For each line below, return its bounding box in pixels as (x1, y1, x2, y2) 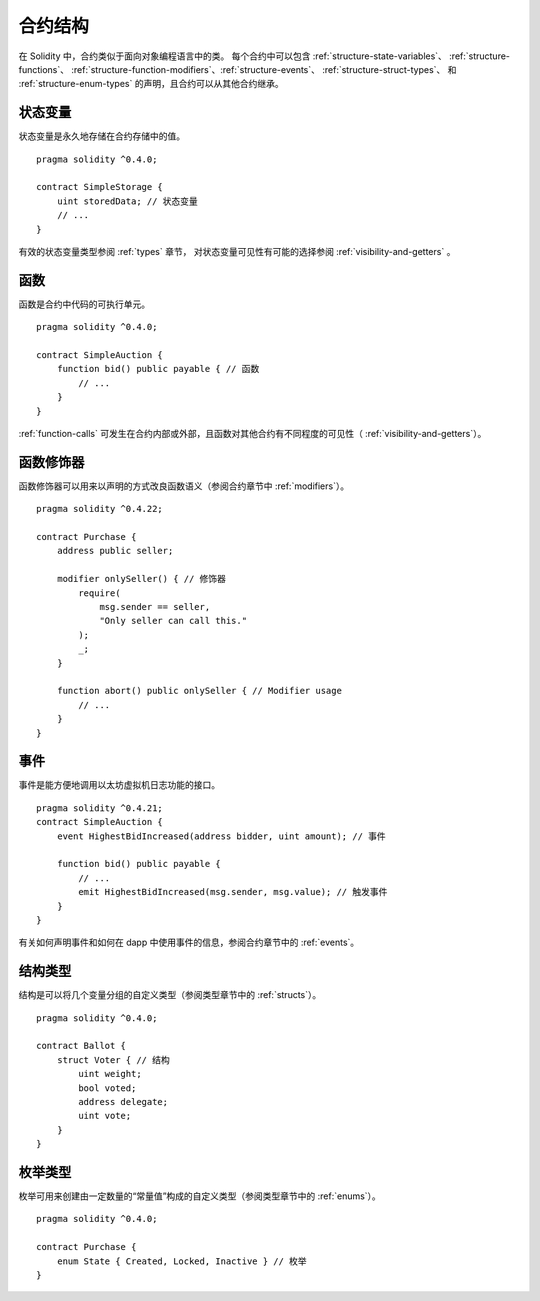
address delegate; (78, 1096, 169, 1107)
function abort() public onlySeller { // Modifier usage (56, 685, 342, 697)
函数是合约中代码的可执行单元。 (18, 298, 150, 310)
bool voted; (78, 1082, 137, 1094)
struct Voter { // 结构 (56, 1054, 170, 1065)
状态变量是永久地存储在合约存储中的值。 (18, 130, 185, 142)
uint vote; (78, 1110, 132, 1122)
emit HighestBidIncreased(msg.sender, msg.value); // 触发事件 (78, 886, 388, 898)
